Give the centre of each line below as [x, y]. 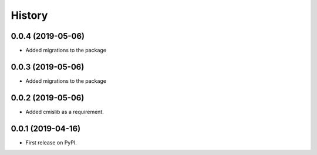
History [29, 15]
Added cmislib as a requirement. [65, 112]
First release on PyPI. [51, 142]
